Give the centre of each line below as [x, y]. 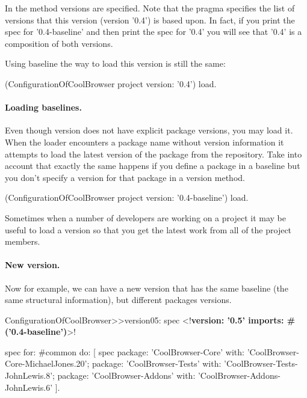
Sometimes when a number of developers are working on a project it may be [145, 217]
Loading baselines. [43, 107]
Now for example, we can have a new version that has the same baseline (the [147, 288]
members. [23, 241]
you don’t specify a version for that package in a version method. [125, 177]
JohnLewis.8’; [30, 375]
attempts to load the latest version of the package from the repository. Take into [153, 154]
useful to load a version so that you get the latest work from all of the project [148, 229]
